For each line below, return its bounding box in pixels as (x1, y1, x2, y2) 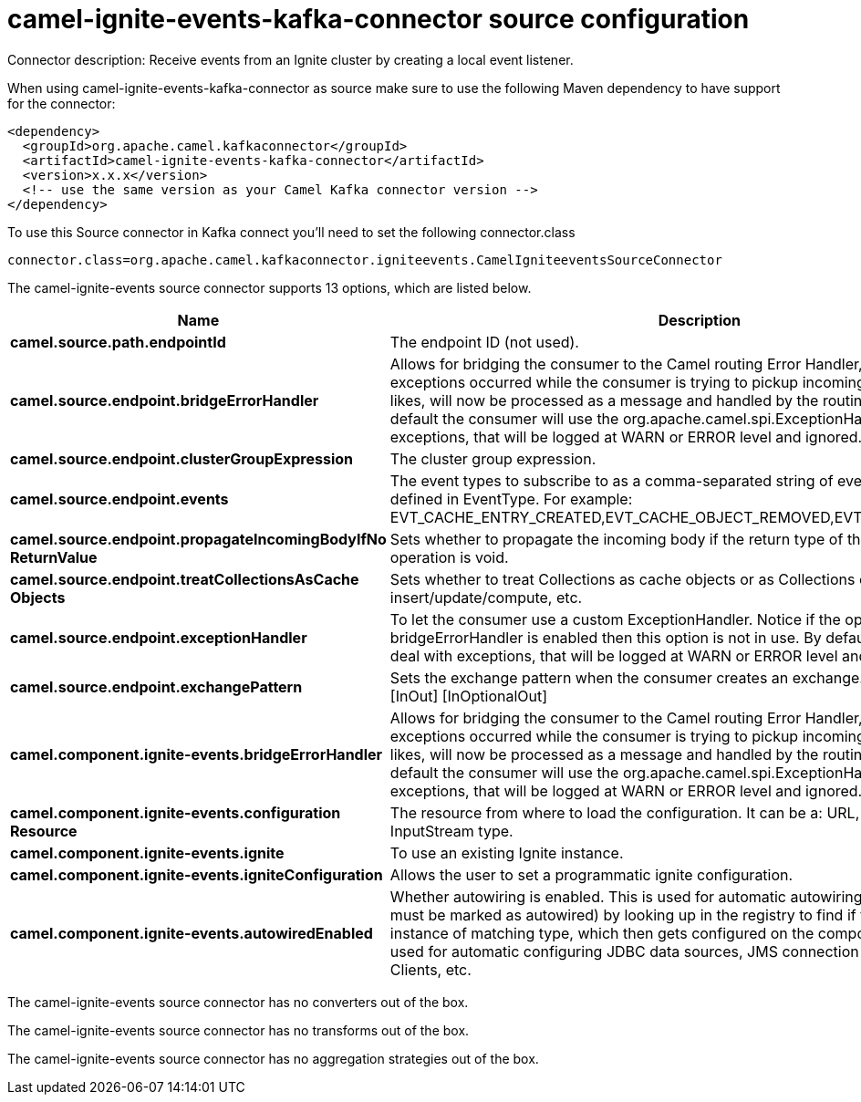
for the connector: (7, 95, 116, 111)
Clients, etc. (389, 960, 472, 979)
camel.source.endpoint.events (10, 489, 229, 508)
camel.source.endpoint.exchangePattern (10, 677, 303, 696)
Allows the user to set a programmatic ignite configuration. (389, 865, 794, 884)
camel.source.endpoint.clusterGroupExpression (10, 449, 353, 468)
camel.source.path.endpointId (10, 332, 226, 351)
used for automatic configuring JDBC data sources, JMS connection (389, 941, 859, 961)
